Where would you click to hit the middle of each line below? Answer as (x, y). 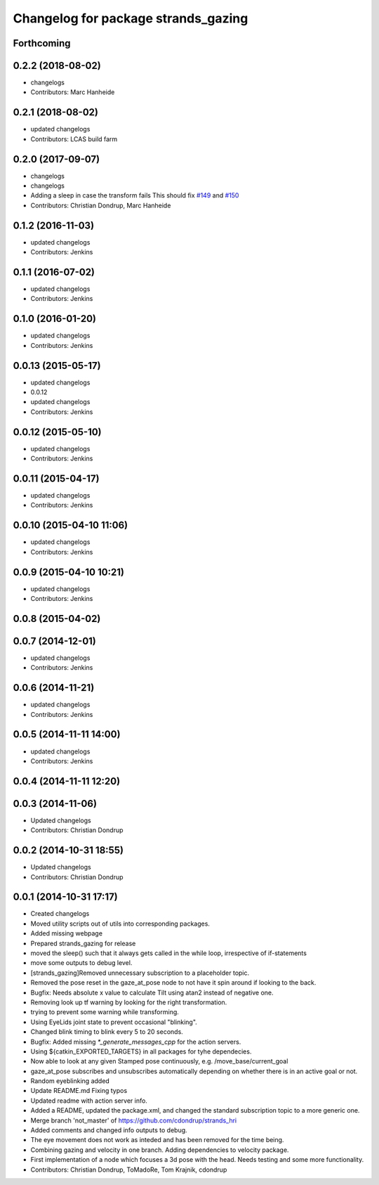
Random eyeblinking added (70, 1081)
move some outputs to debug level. (81, 963)
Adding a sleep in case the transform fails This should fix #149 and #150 (135, 195)
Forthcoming (42, 43)
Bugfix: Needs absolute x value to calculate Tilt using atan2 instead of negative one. (152, 992)
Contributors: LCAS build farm (74, 139)
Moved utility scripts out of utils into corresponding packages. (120, 924)
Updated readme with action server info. (89, 1101)
